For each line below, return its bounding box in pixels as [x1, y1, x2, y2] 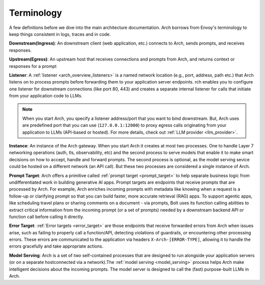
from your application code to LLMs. [9, 93, 83, 99]
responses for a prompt [9, 63, 57, 69]
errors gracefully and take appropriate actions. [9, 243, 104, 249]
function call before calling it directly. [9, 214, 84, 220]
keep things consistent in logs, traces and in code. [9, 31, 111, 37]
